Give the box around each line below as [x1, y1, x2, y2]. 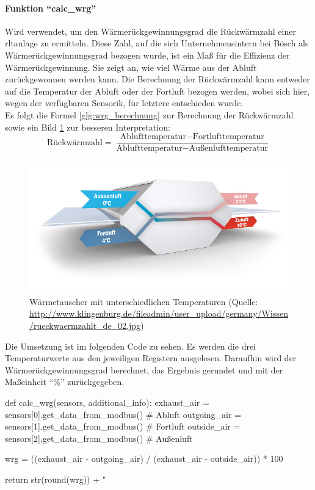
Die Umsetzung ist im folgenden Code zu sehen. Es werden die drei [5, 339, 256, 352]
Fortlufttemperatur [192, 132, 264, 142]
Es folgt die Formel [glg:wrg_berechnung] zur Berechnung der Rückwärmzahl [5, 108, 294, 121]
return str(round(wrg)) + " [5, 472, 106, 485]
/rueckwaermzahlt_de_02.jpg [29, 319, 141, 332]
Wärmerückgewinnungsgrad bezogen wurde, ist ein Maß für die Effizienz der [5, 48, 290, 61]
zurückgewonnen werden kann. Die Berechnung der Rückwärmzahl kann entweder [5, 73, 310, 85]
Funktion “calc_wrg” [5, 1, 96, 14]
